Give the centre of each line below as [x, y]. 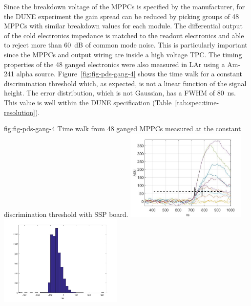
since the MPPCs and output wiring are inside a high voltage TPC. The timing [123, 54]
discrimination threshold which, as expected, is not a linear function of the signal [125, 83]
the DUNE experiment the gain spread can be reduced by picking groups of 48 [122, 16]
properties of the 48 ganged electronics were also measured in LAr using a [115, 64]
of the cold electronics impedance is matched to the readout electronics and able [124, 35]
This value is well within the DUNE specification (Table [88, 102]
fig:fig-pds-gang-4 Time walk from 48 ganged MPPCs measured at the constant [123, 129]
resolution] [20, 112]
